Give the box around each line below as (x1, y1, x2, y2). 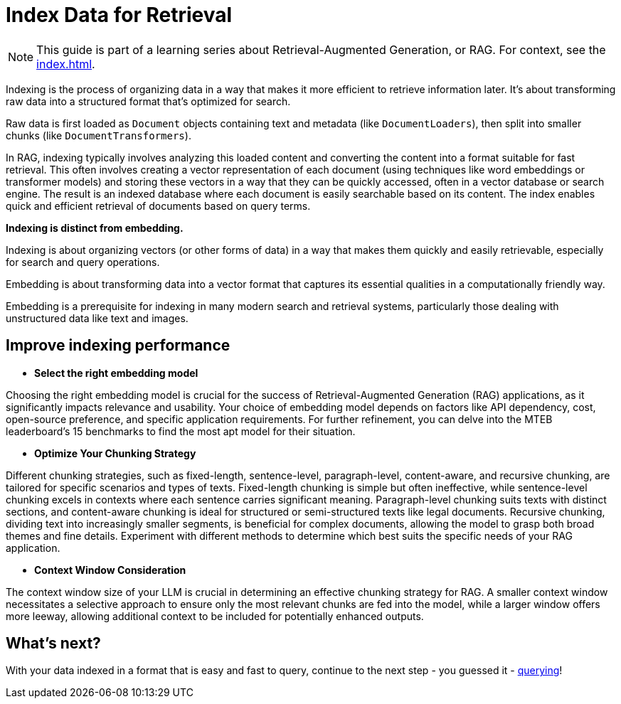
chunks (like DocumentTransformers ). (6, 129, 191, 142)
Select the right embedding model (34, 366, 198, 379)
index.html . (36, 56, 95, 71)
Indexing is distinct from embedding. (6, 221, 184, 234)
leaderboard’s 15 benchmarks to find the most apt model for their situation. (6, 425, 356, 437)
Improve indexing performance (6, 336, 230, 355)
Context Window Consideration (34, 563, 186, 576)
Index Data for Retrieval (6, 3, 233, 27)
